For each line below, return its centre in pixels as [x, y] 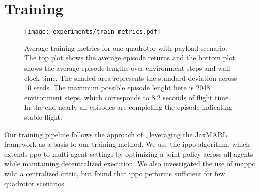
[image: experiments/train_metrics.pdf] [93, 32]
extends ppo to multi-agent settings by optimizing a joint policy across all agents [129, 153]
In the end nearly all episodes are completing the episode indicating [128, 107]
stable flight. [43, 117]
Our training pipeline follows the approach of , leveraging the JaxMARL [116, 134]
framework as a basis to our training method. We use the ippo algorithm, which [127, 144]
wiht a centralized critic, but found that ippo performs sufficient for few [115, 173]
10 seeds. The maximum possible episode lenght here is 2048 [117, 87]
